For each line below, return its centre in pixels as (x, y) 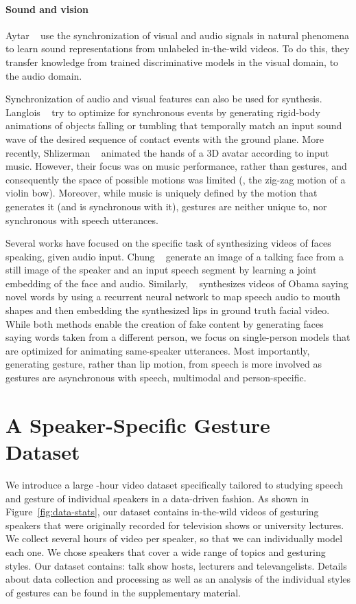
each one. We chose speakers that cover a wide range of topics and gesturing (166, 551)
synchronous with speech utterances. (82, 220)
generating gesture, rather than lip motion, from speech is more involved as (164, 364)
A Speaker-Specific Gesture (138, 424)
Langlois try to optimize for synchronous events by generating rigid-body (163, 112)
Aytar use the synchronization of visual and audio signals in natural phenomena (178, 35)
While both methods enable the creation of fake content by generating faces (165, 323)
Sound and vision (47, 9)
